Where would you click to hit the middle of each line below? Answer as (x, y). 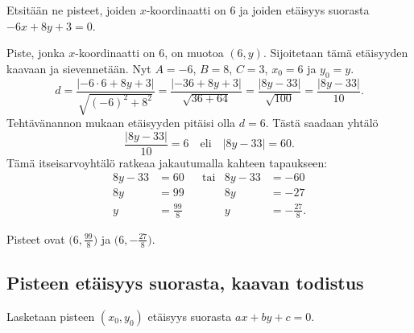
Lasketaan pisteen (51, 316)
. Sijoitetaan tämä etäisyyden (335, 53)
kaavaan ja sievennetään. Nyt (79, 68)
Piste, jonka (36, 53)
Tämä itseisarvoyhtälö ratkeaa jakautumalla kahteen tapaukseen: (167, 162)
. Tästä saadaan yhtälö (322, 123)
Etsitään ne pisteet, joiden (71, 10)
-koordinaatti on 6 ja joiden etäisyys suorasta (258, 10)
